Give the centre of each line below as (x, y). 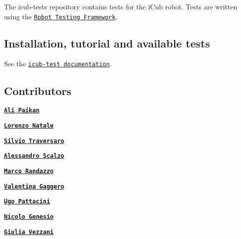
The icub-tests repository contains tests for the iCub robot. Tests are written (121, 6)
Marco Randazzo (29, 171)
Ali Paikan (22, 111)
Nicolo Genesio (29, 216)
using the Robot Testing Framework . (61, 16)
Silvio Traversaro (34, 141)
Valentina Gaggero (34, 186)
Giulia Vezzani (29, 232)
